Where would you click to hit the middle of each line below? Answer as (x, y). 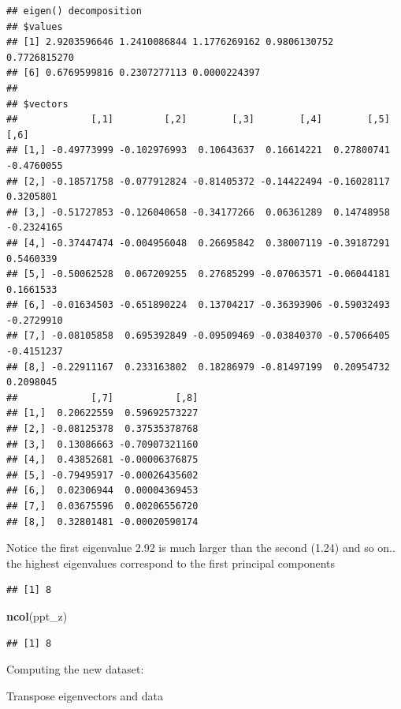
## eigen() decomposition (74, 11)
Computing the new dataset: (75, 669)
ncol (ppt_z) (37, 615)
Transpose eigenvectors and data (85, 695)
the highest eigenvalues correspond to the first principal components (171, 563)
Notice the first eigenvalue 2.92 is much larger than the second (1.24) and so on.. (201, 548)
